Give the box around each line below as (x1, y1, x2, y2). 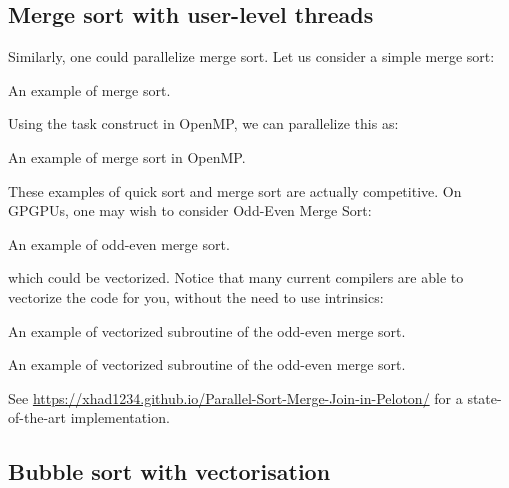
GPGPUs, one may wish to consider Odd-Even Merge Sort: (8, 200, 372, 221)
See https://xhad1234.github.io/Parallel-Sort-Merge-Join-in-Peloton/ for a (8, 387, 463, 408)
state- (467, 387, 502, 408)
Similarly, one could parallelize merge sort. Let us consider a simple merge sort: (8, 46, 495, 67)
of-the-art (8, 407, 66, 428)
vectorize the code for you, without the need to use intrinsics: (8, 286, 384, 307)
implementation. (70, 407, 170, 428)
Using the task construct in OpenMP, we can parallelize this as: (8, 113, 399, 134)
